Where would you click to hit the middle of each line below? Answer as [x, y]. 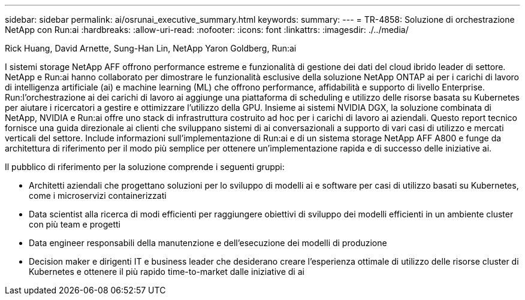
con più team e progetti [75, 224]
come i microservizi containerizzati [98, 196]
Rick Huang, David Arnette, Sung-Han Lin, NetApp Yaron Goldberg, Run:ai [151, 48]
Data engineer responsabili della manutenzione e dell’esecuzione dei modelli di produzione [208, 243]
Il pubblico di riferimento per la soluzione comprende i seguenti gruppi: [145, 167]
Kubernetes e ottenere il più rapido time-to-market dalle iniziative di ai [167, 272]
